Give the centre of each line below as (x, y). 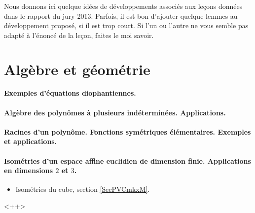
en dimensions (29, 170)
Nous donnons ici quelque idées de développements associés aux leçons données (123, 6)
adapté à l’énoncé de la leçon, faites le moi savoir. (79, 35)
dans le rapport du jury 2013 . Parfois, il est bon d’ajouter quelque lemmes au (121, 16)
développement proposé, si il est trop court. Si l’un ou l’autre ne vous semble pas (126, 25)
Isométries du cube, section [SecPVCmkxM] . (83, 189)
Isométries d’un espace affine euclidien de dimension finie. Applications (127, 160)
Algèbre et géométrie (77, 69)
